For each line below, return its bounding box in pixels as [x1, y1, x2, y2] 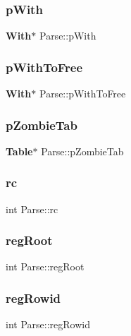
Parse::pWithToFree [39, 86, 126, 101]
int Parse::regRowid [6, 317, 90, 332]
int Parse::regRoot [6, 259, 85, 274]
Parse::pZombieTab [41, 143, 124, 158]
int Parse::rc [6, 201, 58, 216]
